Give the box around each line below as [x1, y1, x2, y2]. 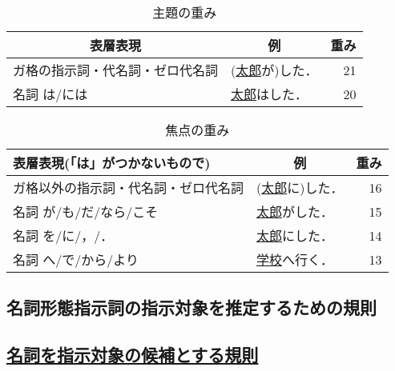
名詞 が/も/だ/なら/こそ [13, 202, 159, 221]
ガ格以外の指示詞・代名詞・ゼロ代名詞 [13, 178, 244, 197]
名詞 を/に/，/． [13, 226, 114, 245]
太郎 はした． [231, 85, 308, 103]
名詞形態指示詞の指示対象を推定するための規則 [6, 295, 377, 320]
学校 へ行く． [256, 250, 334, 269]
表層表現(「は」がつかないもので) [13, 154, 211, 172]
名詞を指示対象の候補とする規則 [6, 342, 259, 367]
